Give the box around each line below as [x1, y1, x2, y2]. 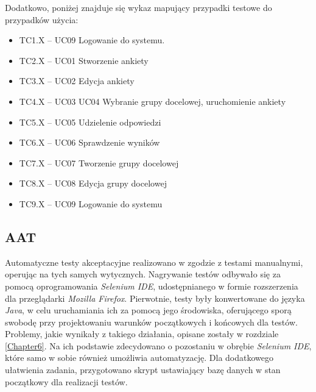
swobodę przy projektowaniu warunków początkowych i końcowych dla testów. [5, 315, 298, 328]
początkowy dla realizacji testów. [5, 375, 128, 388]
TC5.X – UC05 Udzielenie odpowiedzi [19, 115, 161, 128]
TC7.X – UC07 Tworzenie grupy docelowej [19, 156, 179, 169]
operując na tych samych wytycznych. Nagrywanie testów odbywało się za [5, 268, 281, 280]
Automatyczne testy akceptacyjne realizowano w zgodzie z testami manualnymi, [5, 255, 303, 268]
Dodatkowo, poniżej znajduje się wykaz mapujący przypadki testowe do [5, 1, 272, 13]
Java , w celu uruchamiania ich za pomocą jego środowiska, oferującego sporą [5, 304, 292, 316]
